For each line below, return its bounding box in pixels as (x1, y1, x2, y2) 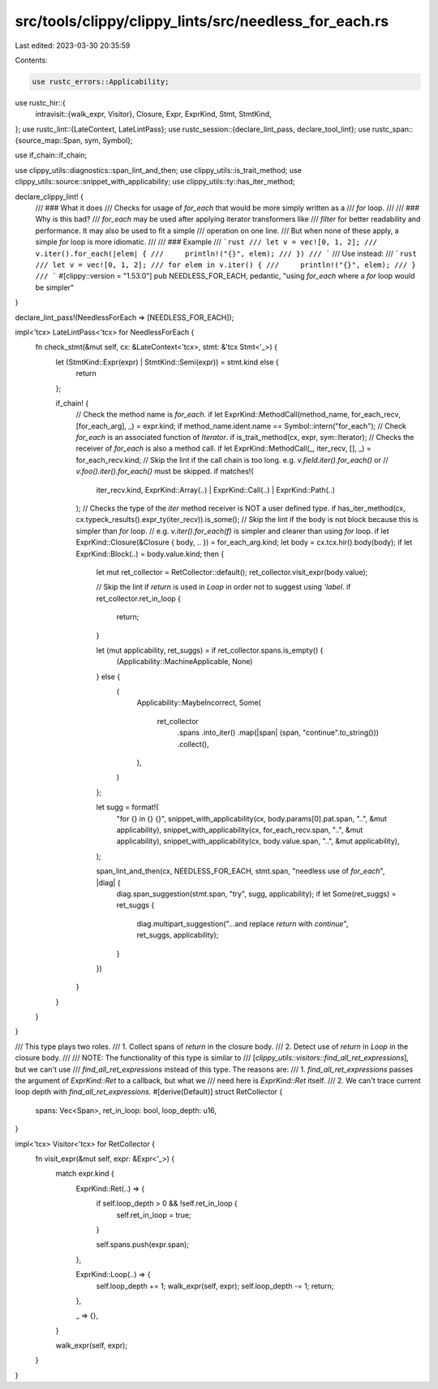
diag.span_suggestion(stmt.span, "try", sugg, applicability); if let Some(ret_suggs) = (116, 889, 397, 899)
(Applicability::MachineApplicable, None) (116, 657, 253, 666)
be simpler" (35, 283, 75, 292)
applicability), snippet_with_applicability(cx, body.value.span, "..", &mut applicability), (116, 836, 400, 846)
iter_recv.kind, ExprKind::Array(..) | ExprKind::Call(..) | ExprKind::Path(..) (96, 485, 336, 494)
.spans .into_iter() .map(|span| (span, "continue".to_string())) (177, 727, 380, 738)
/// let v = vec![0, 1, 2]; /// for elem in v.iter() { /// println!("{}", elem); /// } (35, 260, 417, 270)
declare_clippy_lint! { (15, 192, 84, 201)
